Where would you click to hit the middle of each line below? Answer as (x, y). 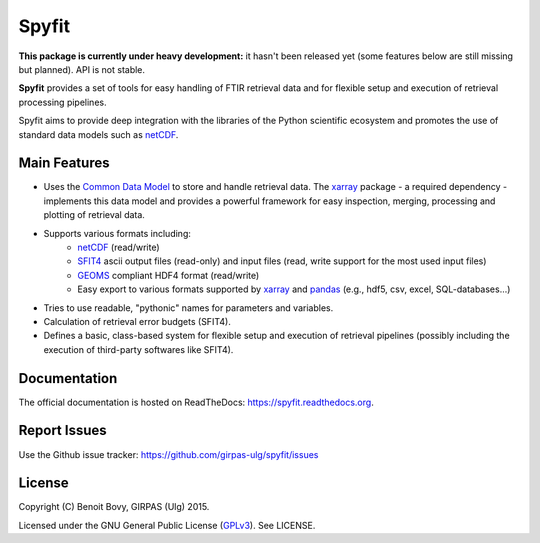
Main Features (64, 163)
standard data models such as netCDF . (98, 134)
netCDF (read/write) (118, 247)
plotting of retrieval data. (94, 215)
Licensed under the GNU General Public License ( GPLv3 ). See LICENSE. (167, 525)
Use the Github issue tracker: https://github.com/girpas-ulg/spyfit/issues (168, 454)
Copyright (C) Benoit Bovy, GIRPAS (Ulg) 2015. (114, 507)
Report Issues (62, 430)
